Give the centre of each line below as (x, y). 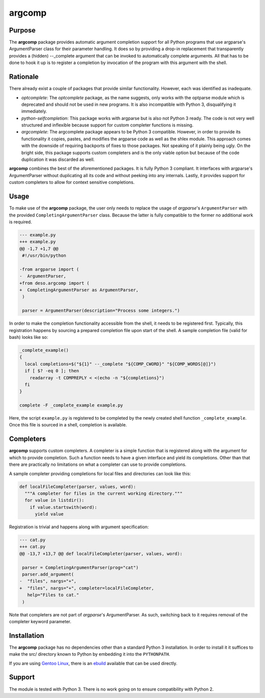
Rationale (24, 77)
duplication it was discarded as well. (58, 159)
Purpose (22, 30)
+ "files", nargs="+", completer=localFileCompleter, (87, 588)
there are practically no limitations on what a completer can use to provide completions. (98, 464)
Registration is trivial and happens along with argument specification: (79, 527)
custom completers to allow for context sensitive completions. (72, 182)
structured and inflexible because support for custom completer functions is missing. (107, 125)
